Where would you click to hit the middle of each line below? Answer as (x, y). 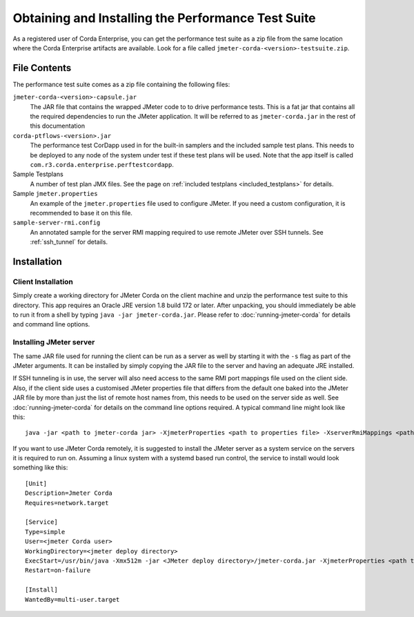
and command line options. (51, 324)
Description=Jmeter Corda (69, 493)
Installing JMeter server (54, 342)
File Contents (42, 68)
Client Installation (43, 282)
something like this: (40, 468)
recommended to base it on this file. (81, 213)
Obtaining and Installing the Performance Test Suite (165, 18)
